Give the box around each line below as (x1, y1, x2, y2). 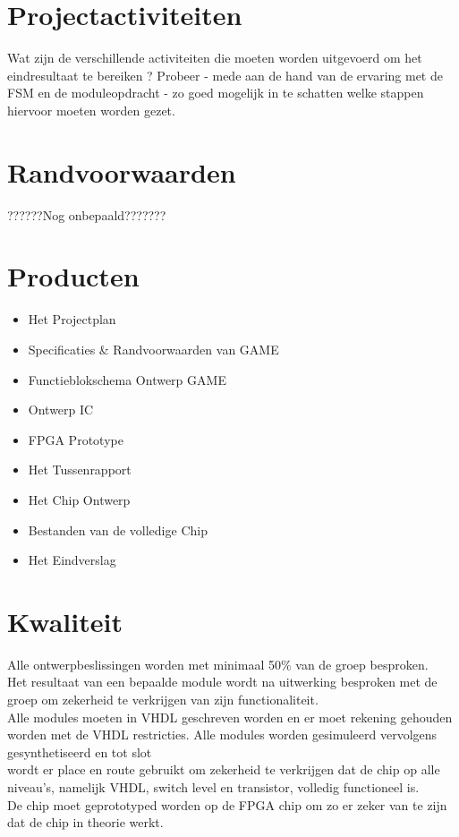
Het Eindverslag (28, 551, 116, 569)
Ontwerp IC (28, 400, 94, 419)
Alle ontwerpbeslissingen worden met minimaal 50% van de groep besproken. (7, 654, 429, 673)
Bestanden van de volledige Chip (28, 520, 208, 539)
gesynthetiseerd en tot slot (7, 742, 152, 761)
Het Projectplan (28, 310, 116, 329)
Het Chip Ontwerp (28, 490, 131, 508)
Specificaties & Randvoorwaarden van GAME (28, 339, 279, 358)
